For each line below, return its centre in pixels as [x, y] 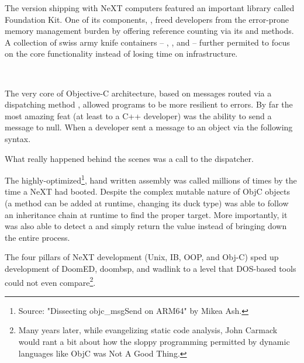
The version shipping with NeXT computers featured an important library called [150, 8]
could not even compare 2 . [50, 281]
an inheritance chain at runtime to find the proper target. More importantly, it [146, 214]
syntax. [18, 138]
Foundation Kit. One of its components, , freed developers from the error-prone [147, 19]
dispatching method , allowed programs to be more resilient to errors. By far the [149, 104]
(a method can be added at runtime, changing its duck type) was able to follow [147, 203]
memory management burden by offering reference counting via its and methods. [149, 31]
